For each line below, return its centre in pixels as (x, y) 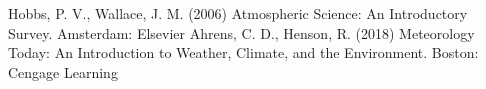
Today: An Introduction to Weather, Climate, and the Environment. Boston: (243, 52)
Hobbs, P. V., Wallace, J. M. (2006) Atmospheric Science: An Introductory (238, 13)
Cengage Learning (63, 71)
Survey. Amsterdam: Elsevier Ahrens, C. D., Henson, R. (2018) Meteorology (241, 32)
